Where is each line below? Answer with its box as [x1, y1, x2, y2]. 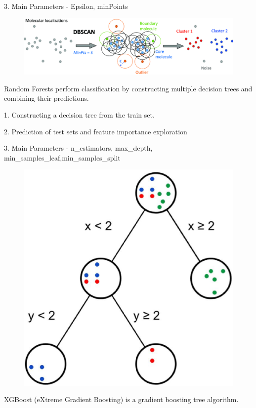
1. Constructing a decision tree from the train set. [4, 110, 155, 120]
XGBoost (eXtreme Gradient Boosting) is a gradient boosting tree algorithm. [4, 394, 239, 405]
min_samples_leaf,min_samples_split [4, 152, 121, 163]
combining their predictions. [4, 93, 89, 103]
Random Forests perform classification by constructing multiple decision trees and [4, 83, 253, 93]
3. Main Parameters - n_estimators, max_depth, [4, 143, 153, 153]
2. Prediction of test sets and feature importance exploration [4, 126, 187, 136]
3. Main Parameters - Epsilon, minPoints [4, 1, 128, 11]
